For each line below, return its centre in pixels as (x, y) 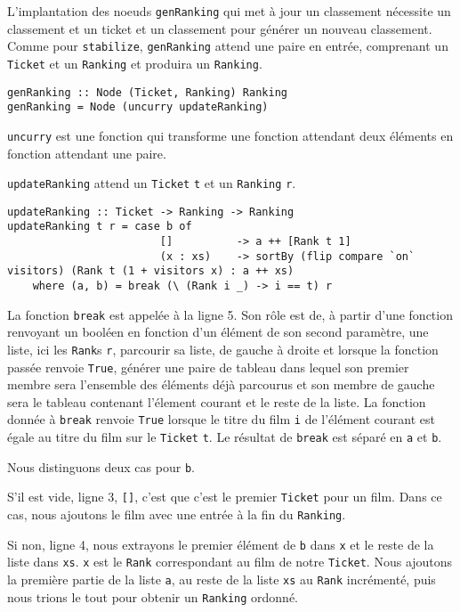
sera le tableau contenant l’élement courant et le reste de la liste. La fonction (217, 401)
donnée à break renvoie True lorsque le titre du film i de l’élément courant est (221, 419)
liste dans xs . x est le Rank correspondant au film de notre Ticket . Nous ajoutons (230, 562)
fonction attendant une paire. (87, 153)
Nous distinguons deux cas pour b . (101, 466)
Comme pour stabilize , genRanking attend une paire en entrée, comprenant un (228, 46)
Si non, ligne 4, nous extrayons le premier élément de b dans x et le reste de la (221, 544)
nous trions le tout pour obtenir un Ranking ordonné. (153, 596)
